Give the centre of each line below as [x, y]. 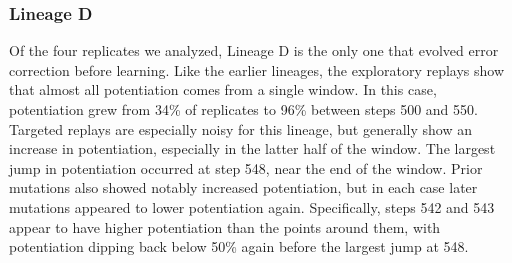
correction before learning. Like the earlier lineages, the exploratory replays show [257, 69]
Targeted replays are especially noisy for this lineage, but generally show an [240, 128]
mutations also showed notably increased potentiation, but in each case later [243, 187]
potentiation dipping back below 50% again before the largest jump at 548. [239, 246]
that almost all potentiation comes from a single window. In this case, [223, 89]
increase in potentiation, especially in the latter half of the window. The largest [252, 148]
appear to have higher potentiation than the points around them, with [225, 226]
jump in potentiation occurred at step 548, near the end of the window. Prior [246, 167]
